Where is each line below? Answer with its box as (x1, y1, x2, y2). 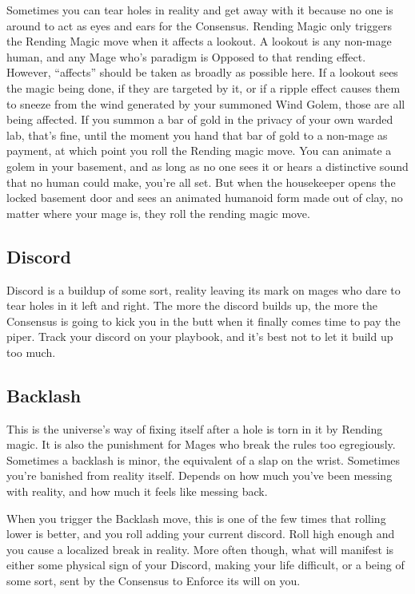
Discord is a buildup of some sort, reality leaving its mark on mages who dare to (6, 281, 401, 298)
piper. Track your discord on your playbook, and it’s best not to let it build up (6, 328, 393, 345)
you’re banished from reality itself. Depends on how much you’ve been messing (6, 467, 393, 484)
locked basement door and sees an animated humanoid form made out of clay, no (6, 189, 403, 206)
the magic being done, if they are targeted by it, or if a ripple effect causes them (6, 79, 401, 96)
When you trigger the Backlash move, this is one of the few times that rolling (6, 509, 386, 526)
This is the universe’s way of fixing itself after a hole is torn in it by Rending (6, 420, 383, 437)
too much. (6, 343, 56, 360)
